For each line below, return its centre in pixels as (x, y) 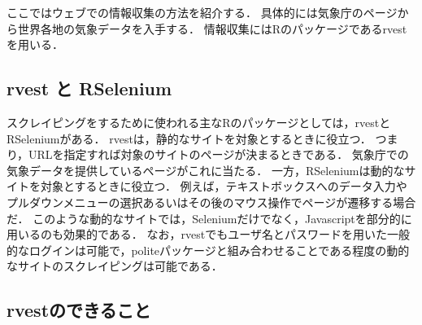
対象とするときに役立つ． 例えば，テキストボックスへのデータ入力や (224, 186)
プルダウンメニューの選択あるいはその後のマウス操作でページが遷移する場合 (211, 202)
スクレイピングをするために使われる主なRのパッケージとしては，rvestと (199, 122)
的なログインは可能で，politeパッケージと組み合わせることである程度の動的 (208, 250)
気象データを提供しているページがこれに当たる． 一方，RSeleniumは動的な (206, 170)
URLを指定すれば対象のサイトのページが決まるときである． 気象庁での (219, 154)
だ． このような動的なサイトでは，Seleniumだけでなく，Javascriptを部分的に (209, 218)
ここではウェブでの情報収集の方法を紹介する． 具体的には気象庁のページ (202, 12)
